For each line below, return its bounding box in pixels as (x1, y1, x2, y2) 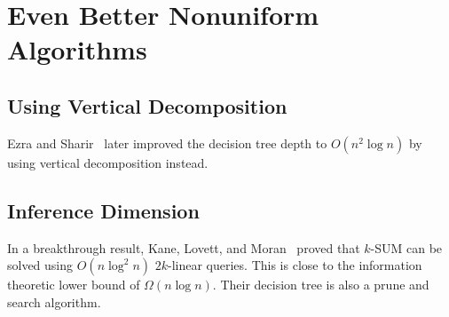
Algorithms (7, 31, 147, 67)
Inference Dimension (7, 196, 200, 224)
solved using (7, 256, 74, 274)
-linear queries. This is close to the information (168, 256, 422, 274)
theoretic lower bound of (7, 275, 140, 294)
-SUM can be (370, 238, 443, 257)
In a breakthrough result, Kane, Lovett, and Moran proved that (7, 238, 360, 257)
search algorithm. (7, 292, 101, 311)
